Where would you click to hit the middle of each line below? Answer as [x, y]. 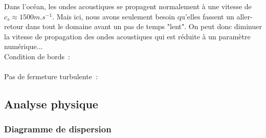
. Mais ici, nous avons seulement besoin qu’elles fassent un [143, 16]
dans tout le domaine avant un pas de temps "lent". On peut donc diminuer [144, 26]
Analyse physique [51, 104]
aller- [245, 16]
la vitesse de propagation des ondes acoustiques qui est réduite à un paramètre [127, 36]
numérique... [24, 46]
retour [14, 26]
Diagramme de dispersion [58, 129]
